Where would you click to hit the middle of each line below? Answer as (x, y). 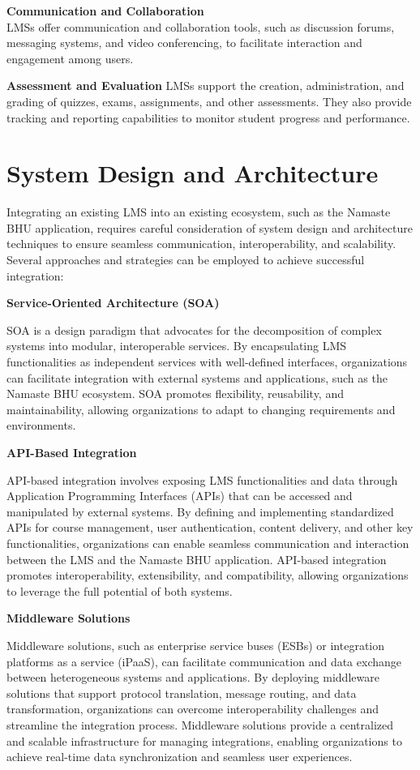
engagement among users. (70, 58)
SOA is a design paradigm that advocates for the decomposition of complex (194, 329)
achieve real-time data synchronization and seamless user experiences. (180, 757)
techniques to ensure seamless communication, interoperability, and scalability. (201, 244)
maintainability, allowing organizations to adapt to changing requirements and (201, 409)
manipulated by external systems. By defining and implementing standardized (200, 511)
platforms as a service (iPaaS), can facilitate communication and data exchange (204, 661)
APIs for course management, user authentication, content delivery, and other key (210, 527)
